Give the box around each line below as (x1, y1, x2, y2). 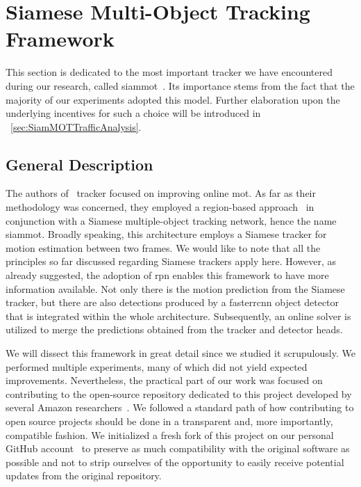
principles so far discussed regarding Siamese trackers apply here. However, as (6, 254, 337, 269)
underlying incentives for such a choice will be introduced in (6, 106, 261, 120)
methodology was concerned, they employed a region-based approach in (6, 200, 314, 214)
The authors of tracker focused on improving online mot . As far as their (6, 186, 316, 200)
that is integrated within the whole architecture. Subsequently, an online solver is (6, 308, 351, 323)
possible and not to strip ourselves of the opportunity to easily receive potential (6, 454, 344, 469)
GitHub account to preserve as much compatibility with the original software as (6, 441, 350, 456)
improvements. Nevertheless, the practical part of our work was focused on (6, 373, 323, 388)
